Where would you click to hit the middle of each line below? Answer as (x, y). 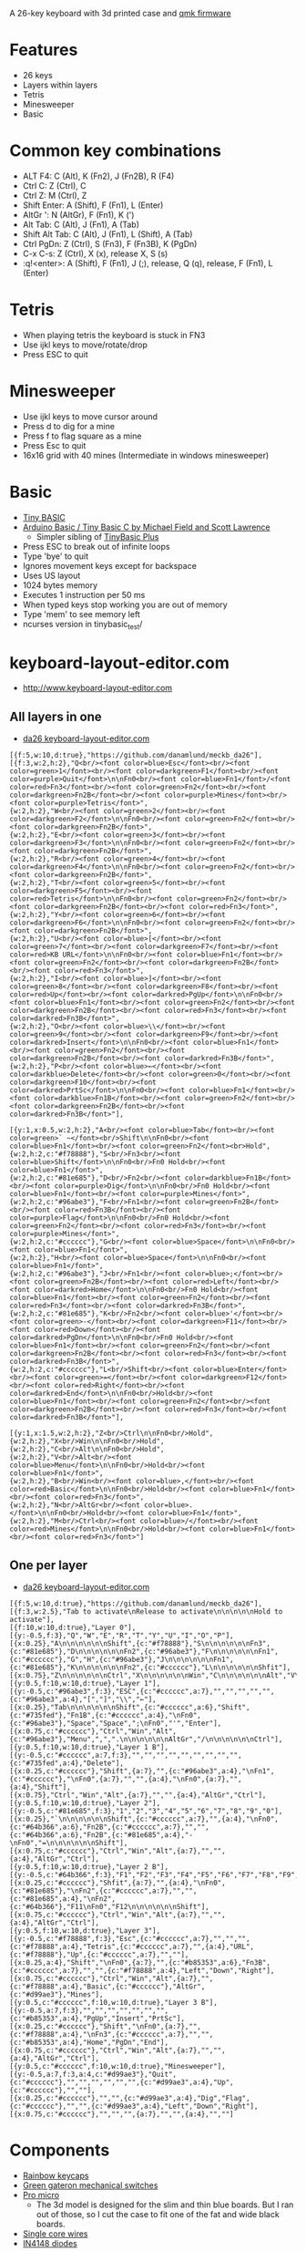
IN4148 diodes (50, 2243)
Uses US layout (51, 575)
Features (44, 50)
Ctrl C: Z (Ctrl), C (54, 185)
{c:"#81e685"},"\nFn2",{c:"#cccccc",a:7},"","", (103, 1891)
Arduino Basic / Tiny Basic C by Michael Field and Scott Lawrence (146, 527)
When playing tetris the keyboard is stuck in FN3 (114, 335)
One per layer (49, 1565)
